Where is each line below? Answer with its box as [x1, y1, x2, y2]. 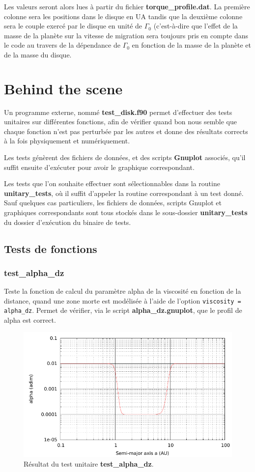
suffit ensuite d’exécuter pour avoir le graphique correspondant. [4, 162, 195, 172]
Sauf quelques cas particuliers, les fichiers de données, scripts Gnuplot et [4, 197, 222, 208]
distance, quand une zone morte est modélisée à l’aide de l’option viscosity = [4, 295, 241, 305]
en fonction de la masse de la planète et [132, 40, 252, 50]
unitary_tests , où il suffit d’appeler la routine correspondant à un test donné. [4, 188, 244, 198]
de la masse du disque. [4, 49, 72, 59]
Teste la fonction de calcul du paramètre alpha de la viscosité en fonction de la [4, 286, 241, 296]
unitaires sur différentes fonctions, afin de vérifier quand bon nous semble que [4, 116, 237, 127]
